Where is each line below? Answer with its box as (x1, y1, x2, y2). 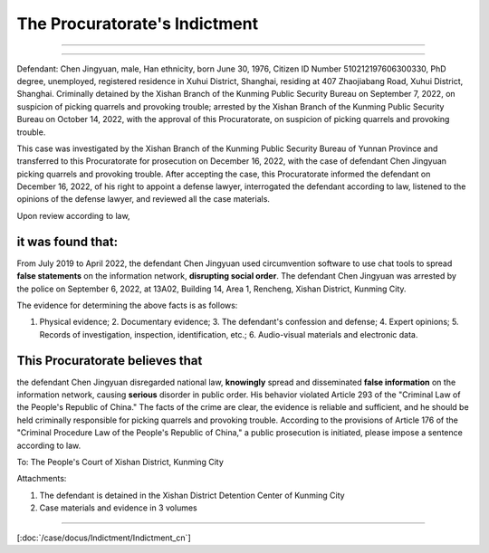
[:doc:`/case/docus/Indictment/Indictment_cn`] (16, 532, 191, 543)
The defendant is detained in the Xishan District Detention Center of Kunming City (39, 490, 345, 501)
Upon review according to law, (16, 210, 130, 221)
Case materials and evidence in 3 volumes (39, 502, 198, 513)
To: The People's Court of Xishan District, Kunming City (16, 456, 224, 467)
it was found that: (16, 234, 118, 249)
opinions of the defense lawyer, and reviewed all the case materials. (16, 194, 271, 205)
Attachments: (16, 473, 67, 484)
